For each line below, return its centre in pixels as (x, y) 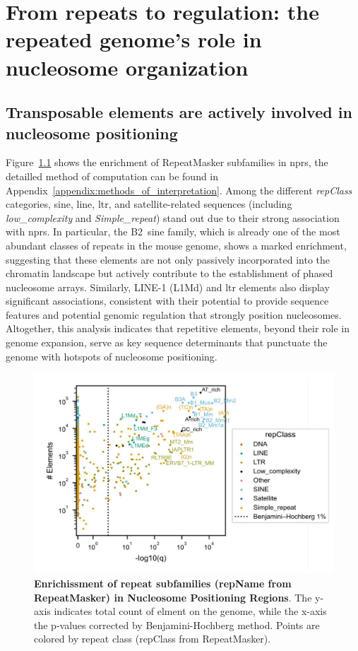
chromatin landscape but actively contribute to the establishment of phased (169, 273)
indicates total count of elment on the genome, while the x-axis (190, 611)
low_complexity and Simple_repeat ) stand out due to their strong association (173, 217)
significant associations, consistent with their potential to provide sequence (167, 301)
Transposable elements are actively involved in (179, 112)
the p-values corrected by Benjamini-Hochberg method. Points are (177, 624)
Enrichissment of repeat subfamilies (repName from (163, 583)
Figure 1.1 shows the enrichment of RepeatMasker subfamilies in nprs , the (167, 162)
